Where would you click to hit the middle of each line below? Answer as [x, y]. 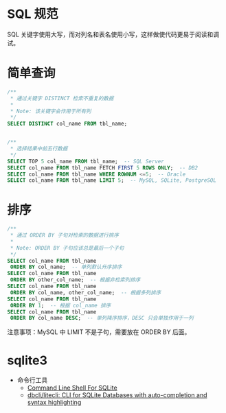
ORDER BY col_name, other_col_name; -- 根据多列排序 [86, 292]
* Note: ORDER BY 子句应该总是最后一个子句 [67, 248]
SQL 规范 [33, 14]
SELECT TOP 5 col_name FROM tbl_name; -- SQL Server [86, 161]
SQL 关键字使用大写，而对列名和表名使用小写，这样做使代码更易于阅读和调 [113, 34]
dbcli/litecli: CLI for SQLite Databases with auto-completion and [117, 395]
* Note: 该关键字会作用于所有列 [50, 111]
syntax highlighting [54, 403]
